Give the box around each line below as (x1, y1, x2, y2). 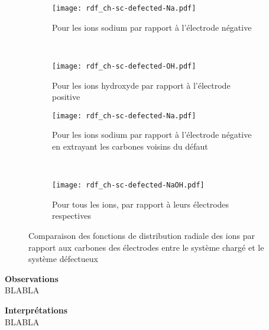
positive (52, 90, 80, 103)
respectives (52, 209, 91, 222)
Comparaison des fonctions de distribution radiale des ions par (28, 229, 255, 241)
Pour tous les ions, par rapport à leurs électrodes (52, 198, 229, 210)
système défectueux (28, 253, 98, 265)
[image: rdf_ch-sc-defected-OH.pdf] (52, 62, 196, 70)
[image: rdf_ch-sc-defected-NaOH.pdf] (52, 181, 205, 190)
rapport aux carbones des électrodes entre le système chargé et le (28, 241, 264, 253)
